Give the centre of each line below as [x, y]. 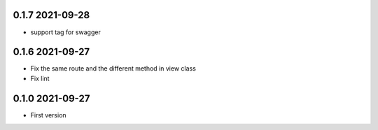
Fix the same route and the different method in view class [113, 68]
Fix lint [40, 78]
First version [48, 115]
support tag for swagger [65, 32]
